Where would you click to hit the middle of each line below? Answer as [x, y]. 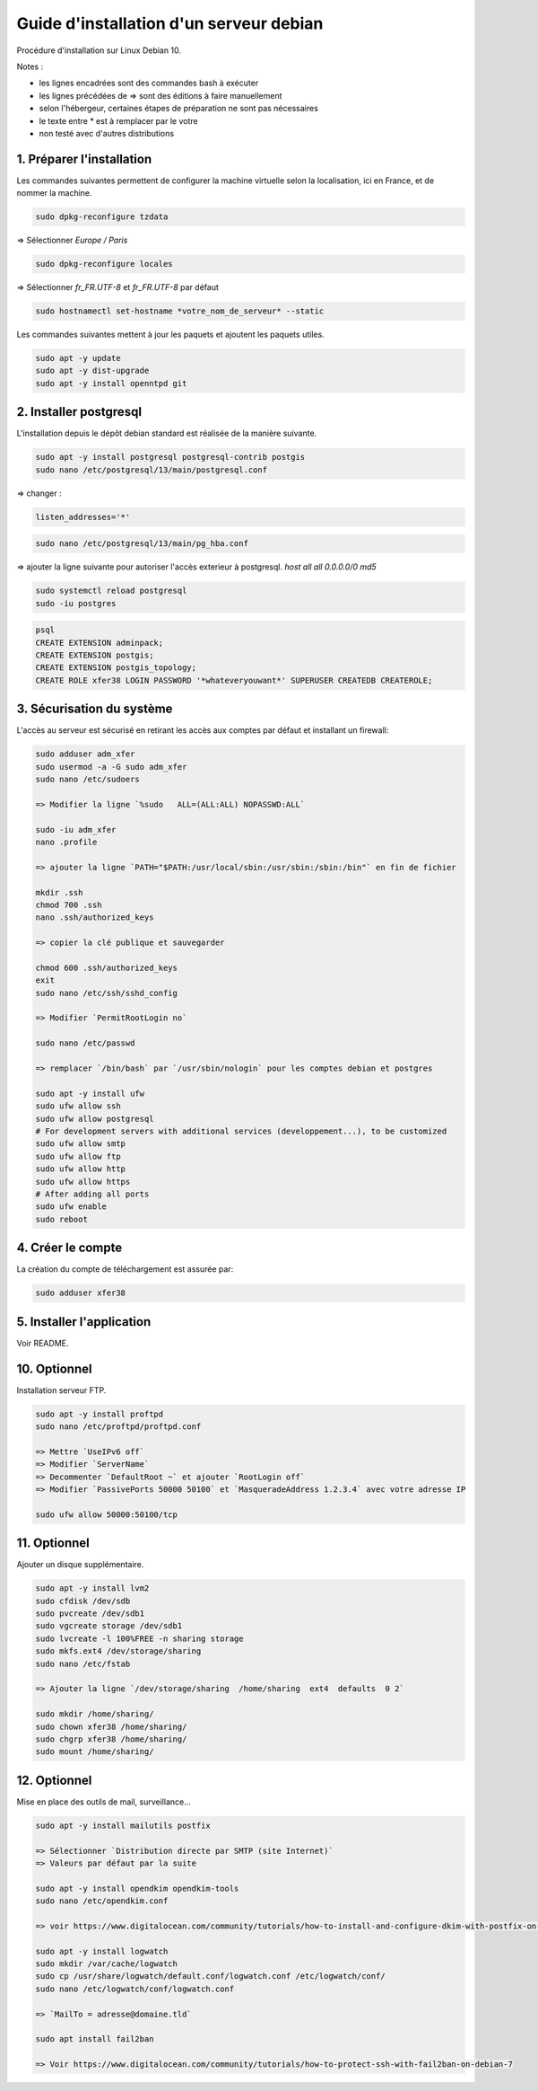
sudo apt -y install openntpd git [111, 383]
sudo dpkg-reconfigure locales [104, 264]
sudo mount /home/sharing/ [95, 1752]
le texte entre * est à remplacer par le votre [118, 120]
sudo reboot [62, 1219]
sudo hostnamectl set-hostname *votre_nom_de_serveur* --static [180, 311]
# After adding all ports [92, 1194]
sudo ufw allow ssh [78, 1106]
